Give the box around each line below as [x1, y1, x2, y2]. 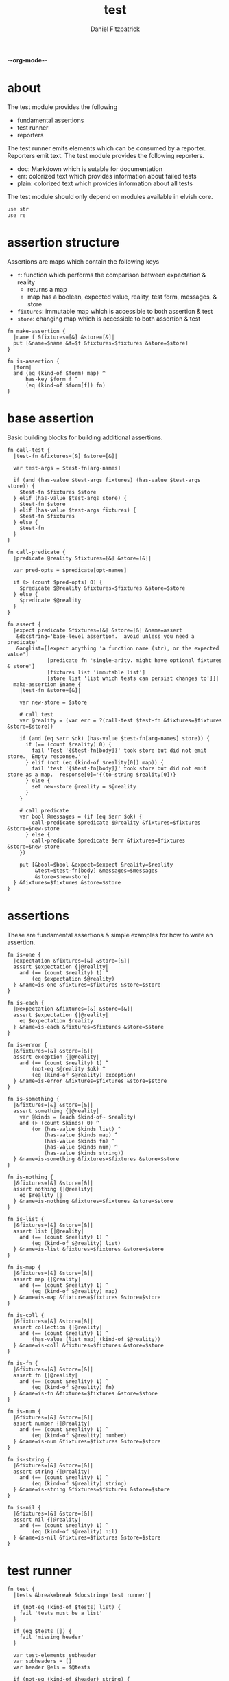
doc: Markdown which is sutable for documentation [16, 164, 163, 173]
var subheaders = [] [13, 1658, 72, 1665]
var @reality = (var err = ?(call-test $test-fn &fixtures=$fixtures [19, 717, 223, 724]
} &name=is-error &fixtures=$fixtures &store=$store [13, 1077, 167, 1084]
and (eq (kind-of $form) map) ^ [13, 369, 106, 376]
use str [7, 205, 29, 213]
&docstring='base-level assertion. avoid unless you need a [16, 632, 195, 640]
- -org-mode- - [7, 56, 48, 64]
